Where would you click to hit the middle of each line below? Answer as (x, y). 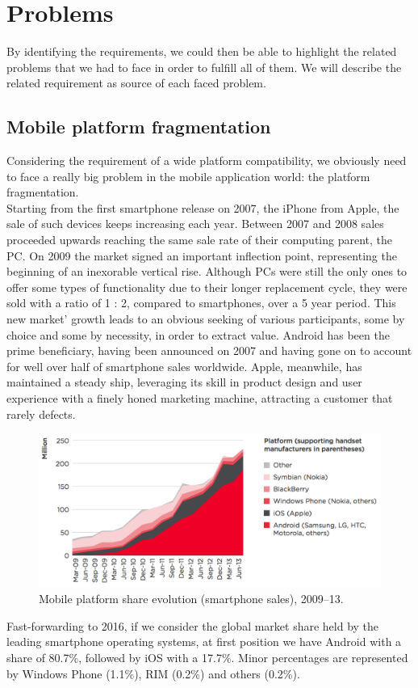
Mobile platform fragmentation (139, 127)
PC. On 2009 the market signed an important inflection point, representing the (202, 255)
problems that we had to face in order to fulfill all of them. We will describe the (204, 67)
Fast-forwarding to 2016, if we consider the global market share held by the (193, 625)
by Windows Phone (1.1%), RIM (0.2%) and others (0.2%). (153, 673)
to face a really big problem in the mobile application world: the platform (188, 176)
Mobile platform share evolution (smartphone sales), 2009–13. (191, 599)
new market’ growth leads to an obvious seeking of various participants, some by (206, 319)
